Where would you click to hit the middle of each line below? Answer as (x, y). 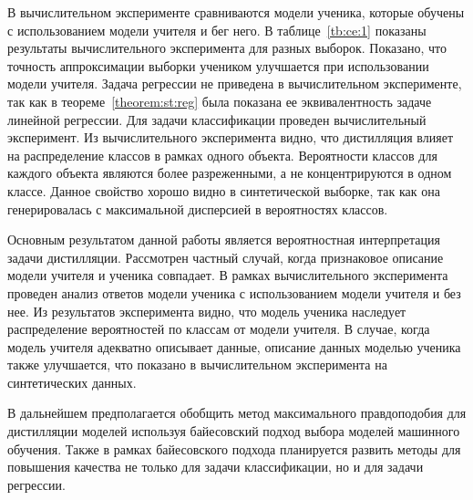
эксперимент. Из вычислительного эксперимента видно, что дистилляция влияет (231, 137)
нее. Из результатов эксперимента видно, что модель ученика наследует (207, 311)
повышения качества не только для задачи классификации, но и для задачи (216, 467)
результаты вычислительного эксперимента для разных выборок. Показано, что (227, 48)
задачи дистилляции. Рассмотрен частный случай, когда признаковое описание (226, 257)
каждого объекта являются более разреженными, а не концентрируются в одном (230, 173)
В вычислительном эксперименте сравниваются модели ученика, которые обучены (236, 12)
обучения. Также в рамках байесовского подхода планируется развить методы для (234, 448)
